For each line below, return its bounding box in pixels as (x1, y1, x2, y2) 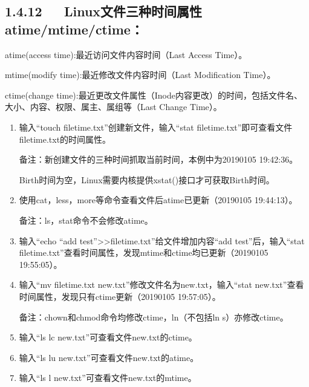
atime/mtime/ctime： (5, 19, 143, 38)
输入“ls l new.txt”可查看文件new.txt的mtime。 (19, 371, 197, 384)
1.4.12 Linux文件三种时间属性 (5, 2, 203, 21)
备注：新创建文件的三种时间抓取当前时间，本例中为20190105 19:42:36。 (19, 153, 298, 166)
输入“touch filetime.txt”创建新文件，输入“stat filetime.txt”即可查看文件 (19, 120, 293, 133)
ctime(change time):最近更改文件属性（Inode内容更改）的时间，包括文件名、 (5, 88, 302, 101)
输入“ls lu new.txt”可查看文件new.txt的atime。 (19, 351, 199, 363)
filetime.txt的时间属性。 (19, 132, 111, 145)
